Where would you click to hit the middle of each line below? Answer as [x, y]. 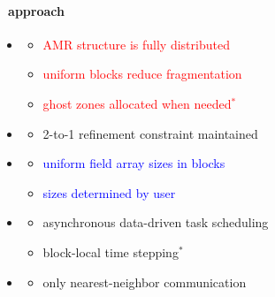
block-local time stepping [111, 251]
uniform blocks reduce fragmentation [142, 74]
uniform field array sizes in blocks [134, 163]
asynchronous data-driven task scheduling [156, 222]
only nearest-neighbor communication [145, 282]
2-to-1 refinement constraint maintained [150, 133]
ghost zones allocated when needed [137, 103]
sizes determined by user [109, 192]
